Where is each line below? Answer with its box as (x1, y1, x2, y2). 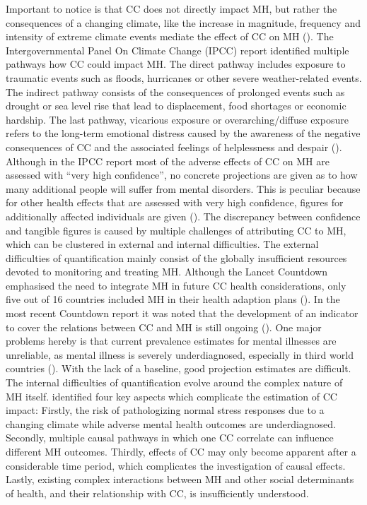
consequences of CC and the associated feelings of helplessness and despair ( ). (6, 139, 342, 154)
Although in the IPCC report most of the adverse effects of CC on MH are (6, 153, 330, 168)
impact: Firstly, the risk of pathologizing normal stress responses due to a (6, 403, 325, 417)
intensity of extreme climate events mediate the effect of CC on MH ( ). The (6, 29, 334, 44)
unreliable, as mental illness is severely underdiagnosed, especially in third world (6, 347, 354, 362)
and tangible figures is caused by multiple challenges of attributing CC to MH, (6, 222, 346, 237)
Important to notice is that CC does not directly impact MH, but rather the (6, 1, 337, 16)
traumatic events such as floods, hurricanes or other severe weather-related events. (6, 70, 362, 85)
